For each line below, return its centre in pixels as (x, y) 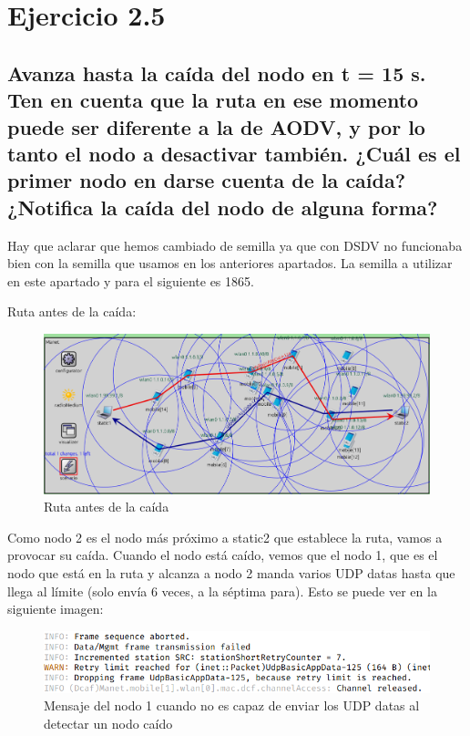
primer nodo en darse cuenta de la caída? (207, 180)
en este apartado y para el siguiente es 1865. (131, 280)
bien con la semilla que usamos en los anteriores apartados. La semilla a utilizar (230, 263)
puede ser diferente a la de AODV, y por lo (216, 126)
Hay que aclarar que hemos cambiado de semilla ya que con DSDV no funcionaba (235, 245)
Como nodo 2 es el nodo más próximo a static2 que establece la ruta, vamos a (225, 537)
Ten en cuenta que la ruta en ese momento (213, 100)
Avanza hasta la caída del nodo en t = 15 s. (217, 73)
